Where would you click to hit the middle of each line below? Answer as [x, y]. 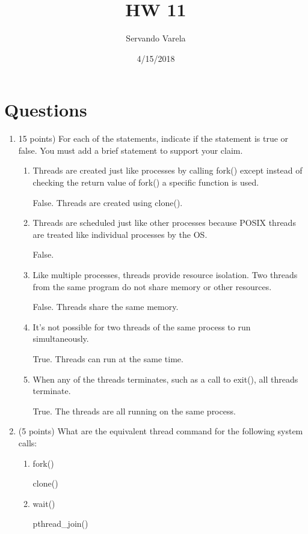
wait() [44, 503]
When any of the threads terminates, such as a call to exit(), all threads [165, 379]
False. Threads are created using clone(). [108, 202]
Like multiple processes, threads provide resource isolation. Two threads [165, 275]
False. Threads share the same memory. [106, 307]
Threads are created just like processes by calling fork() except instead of [168, 170]
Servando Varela [156, 38]
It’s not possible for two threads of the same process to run [142, 326]
